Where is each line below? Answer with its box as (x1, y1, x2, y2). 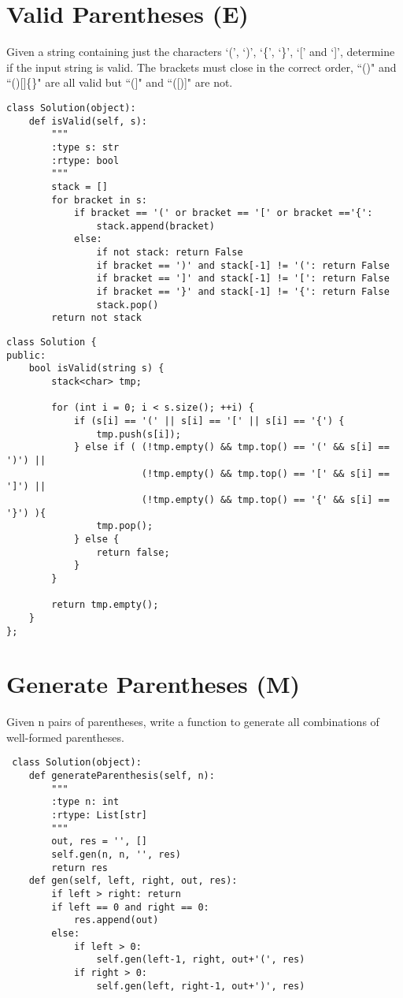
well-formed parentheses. (6, 728, 124, 745)
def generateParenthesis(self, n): (28, 770, 215, 782)
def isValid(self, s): (28, 115, 147, 127)
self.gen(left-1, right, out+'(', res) (96, 954, 305, 966)
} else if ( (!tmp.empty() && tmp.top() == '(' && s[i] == (73, 441, 390, 453)
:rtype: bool (51, 155, 120, 166)
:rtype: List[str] (51, 810, 147, 821)
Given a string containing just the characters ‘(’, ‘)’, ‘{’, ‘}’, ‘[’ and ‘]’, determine (6, 43, 395, 60)
